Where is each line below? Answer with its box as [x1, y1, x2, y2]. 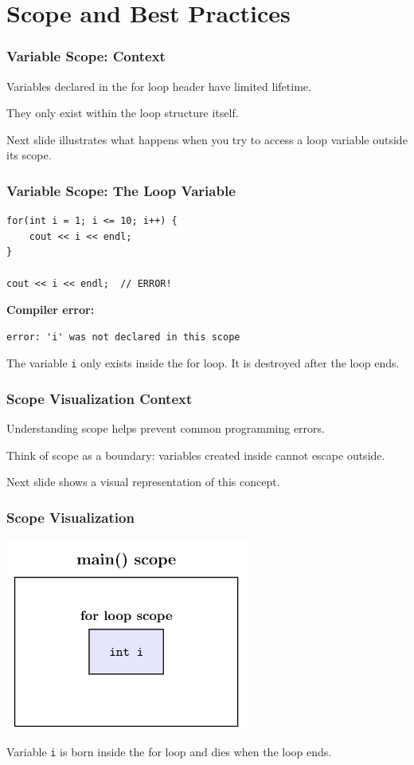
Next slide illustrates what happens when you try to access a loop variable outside [6, 131, 408, 147]
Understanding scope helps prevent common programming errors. [6, 420, 325, 437]
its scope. [6, 147, 52, 163]
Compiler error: [6, 301, 95, 318]
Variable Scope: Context [6, 46, 166, 66]
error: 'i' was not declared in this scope [6, 331, 240, 343]
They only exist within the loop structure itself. [6, 104, 239, 121]
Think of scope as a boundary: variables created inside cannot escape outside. [6, 446, 385, 463]
